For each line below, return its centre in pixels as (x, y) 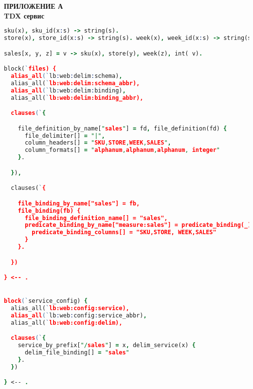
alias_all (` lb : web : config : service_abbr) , (79, 316)
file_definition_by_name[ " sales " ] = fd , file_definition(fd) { (122, 128)
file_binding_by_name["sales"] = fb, (79, 203)
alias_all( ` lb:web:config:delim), (67, 323)
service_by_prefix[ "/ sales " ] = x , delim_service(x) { (107, 345)
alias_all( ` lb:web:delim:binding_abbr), (77, 98)
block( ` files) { (30, 69)
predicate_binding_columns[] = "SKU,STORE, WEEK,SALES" (124, 232)
